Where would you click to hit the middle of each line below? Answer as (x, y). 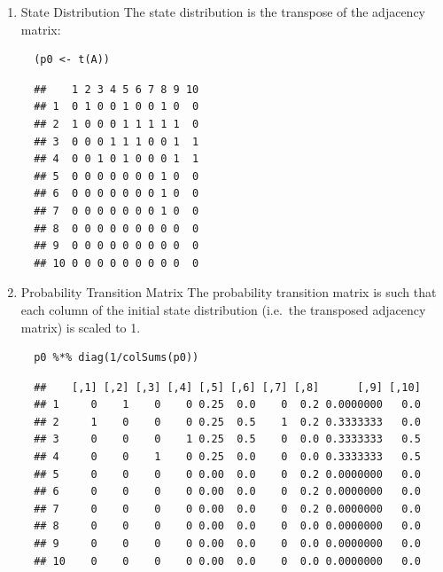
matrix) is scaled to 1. (81, 327)
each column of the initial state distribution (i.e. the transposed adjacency (223, 309)
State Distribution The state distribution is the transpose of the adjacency (223, 12)
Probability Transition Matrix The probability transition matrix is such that (229, 292)
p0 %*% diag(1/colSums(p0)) (117, 358)
